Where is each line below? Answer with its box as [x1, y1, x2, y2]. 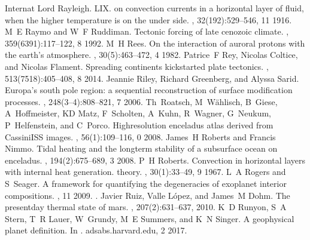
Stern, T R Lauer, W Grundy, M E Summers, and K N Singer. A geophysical [5, 212, 294, 224]
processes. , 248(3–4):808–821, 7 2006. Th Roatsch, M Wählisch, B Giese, [5, 95, 278, 107]
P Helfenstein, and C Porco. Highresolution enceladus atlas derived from [5, 118, 273, 131]
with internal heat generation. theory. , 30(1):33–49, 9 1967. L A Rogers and [5, 165, 286, 178]
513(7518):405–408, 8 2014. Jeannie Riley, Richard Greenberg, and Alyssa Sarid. [5, 72, 299, 84]
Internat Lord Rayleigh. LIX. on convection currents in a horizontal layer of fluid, [5, 2, 304, 14]
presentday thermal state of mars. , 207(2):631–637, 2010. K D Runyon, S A [5, 201, 287, 213]
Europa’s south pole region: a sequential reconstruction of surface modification [5, 84, 293, 96]
